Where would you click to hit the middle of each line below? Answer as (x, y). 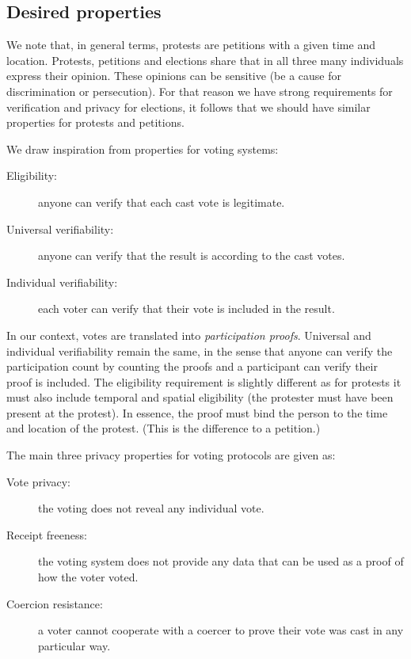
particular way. (74, 645)
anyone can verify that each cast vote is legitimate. (162, 202)
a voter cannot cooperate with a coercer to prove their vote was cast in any (221, 630)
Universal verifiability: (60, 229)
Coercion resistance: (55, 603)
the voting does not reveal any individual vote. (151, 508)
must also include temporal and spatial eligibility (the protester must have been (200, 397)
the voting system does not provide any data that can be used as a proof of (221, 561)
